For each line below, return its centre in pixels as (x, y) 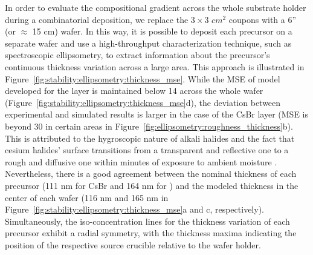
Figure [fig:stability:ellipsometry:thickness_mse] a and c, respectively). (134, 209)
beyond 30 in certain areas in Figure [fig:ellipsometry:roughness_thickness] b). (149, 126)
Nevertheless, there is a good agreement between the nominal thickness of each (151, 174)
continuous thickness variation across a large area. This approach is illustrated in (155, 66)
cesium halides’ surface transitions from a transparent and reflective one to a (147, 150)
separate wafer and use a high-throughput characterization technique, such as (148, 43)
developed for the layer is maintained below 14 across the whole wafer (134, 91)
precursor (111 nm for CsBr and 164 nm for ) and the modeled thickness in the (152, 185)
